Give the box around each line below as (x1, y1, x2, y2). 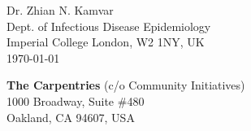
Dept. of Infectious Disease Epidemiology (6, 17, 211, 34)
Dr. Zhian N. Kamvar (6, 2, 114, 18)
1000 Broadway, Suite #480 (6, 92, 145, 109)
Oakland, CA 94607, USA (6, 108, 135, 125)
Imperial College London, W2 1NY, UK (6, 33, 205, 50)
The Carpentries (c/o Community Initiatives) (6, 76, 245, 94)
